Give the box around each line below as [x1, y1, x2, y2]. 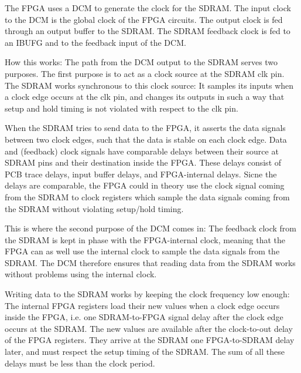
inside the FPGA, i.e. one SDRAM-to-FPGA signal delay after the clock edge [5, 311, 283, 323]
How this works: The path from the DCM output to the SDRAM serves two [5, 56, 278, 68]
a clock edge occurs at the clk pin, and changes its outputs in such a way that [5, 90, 285, 103]
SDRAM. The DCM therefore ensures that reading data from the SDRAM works [5, 256, 296, 268]
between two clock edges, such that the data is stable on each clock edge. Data [5, 133, 287, 145]
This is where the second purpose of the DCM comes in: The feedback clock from [5, 222, 297, 234]
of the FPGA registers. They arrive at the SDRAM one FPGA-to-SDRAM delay [5, 334, 295, 346]
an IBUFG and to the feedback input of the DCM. [5, 36, 186, 48]
